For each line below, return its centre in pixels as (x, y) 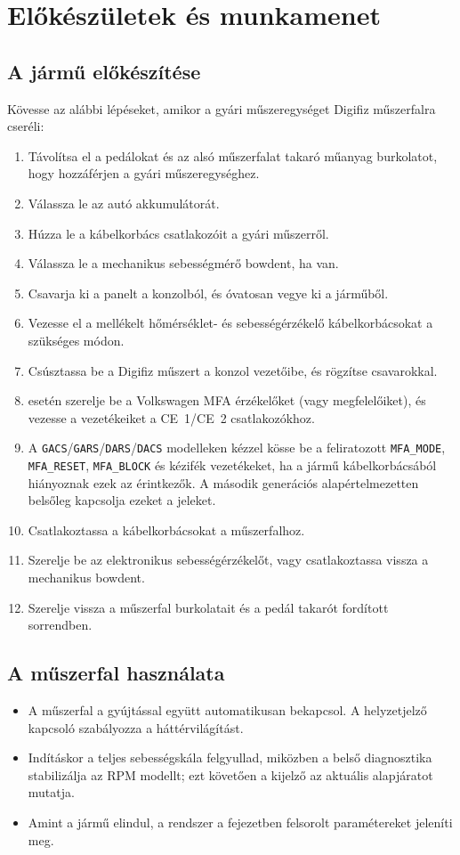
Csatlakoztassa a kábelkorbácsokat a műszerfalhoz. (166, 529)
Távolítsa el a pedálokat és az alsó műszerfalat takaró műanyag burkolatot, (233, 155)
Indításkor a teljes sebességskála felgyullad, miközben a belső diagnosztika (230, 757)
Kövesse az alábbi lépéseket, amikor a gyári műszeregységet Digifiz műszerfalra (222, 108)
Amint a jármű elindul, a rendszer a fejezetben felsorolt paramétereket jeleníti (240, 822)
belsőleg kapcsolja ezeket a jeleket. (122, 500)
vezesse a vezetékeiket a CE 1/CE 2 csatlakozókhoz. (171, 417)
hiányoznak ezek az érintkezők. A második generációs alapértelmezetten (223, 482)
